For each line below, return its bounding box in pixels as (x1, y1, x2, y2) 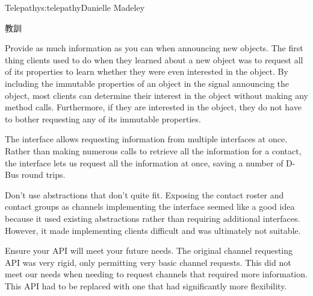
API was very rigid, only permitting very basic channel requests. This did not (5, 256, 291, 268)
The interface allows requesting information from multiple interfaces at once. (5, 133, 288, 145)
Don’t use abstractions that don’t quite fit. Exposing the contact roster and (5, 188, 284, 201)
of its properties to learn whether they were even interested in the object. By (5, 65, 288, 78)
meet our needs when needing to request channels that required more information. (5, 268, 308, 280)
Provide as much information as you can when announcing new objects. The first (5, 42, 303, 54)
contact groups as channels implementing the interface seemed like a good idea (5, 200, 295, 213)
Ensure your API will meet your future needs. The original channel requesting (5, 244, 293, 257)
